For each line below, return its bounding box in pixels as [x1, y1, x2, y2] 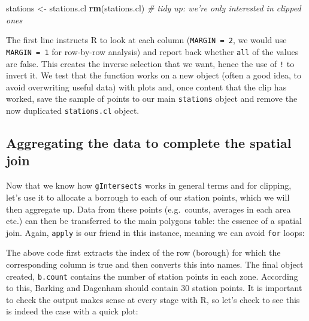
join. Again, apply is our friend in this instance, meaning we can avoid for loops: [6, 226, 305, 238]
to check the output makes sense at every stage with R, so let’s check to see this [6, 293, 300, 305]
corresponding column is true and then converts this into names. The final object [6, 258, 304, 270]
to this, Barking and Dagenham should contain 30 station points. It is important [6, 281, 302, 294]
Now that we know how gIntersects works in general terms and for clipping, [6, 179, 292, 192]
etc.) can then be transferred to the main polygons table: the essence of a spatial [6, 214, 302, 227]
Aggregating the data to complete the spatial [6, 134, 292, 152]
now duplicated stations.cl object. [6, 104, 140, 116]
